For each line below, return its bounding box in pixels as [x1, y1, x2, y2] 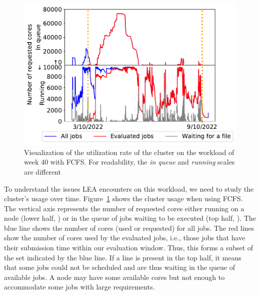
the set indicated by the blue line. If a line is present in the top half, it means [4, 252, 241, 262]
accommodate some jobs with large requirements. [4, 281, 155, 292]
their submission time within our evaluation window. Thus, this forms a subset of [4, 242, 253, 253]
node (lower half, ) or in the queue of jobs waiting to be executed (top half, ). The [4, 213, 256, 223]
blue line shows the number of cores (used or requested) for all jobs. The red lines [4, 222, 254, 233]
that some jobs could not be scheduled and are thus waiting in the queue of [4, 262, 235, 272]
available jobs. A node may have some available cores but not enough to [4, 271, 225, 282]
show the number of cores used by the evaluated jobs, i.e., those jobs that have [4, 232, 245, 243]
